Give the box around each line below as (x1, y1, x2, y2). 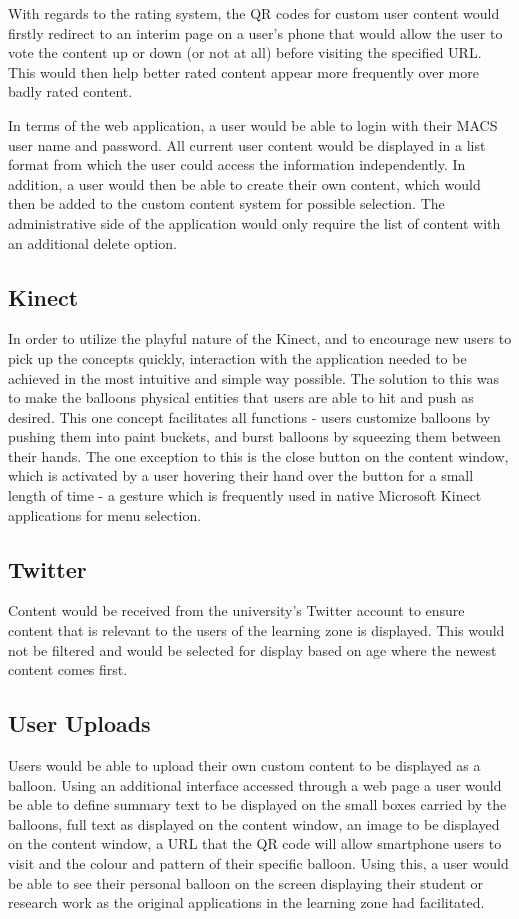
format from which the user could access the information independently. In (8, 154, 466, 175)
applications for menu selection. (8, 504, 202, 525)
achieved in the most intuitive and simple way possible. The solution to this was (8, 367, 499, 388)
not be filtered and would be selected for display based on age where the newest (8, 639, 497, 660)
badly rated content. (8, 81, 133, 102)
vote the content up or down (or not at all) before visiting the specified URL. (8, 42, 482, 63)
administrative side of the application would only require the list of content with (8, 212, 501, 233)
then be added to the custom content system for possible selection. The (8, 193, 445, 214)
